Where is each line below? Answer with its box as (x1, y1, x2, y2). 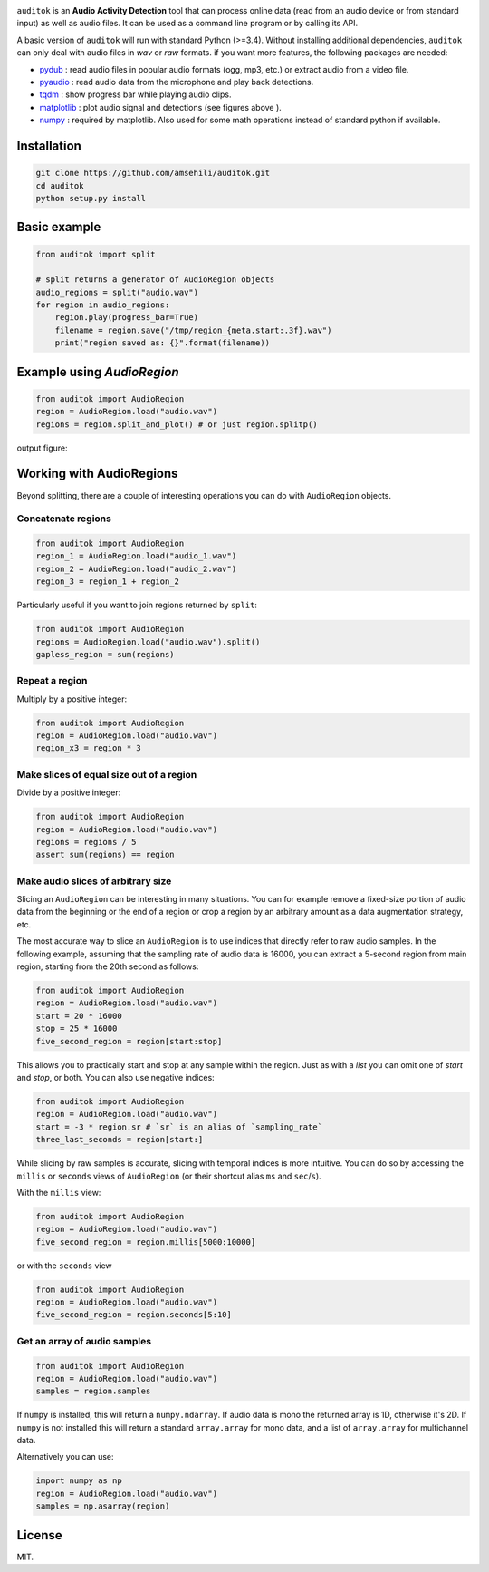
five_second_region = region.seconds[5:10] (35, 1310, 233, 1320)
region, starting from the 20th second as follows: (16, 961, 199, 972)
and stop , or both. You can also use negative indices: (16, 1072, 215, 1082)
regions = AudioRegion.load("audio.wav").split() (35, 636, 261, 647)
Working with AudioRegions (16, 466, 178, 481)
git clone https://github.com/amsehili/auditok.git (35, 168, 271, 179)
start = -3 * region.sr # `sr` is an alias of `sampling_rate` (35, 1121, 323, 1132)
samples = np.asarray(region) (35, 1501, 170, 1511)
